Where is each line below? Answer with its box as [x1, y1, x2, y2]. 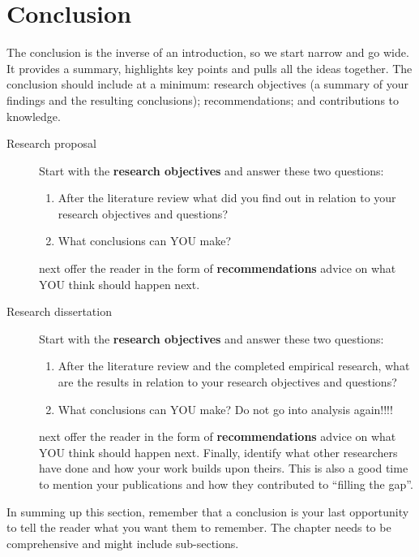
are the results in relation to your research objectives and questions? [58, 373, 397, 391]
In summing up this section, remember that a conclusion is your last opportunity [6, 503, 409, 520]
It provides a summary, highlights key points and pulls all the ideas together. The [6, 59, 413, 76]
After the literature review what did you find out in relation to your [58, 189, 396, 206]
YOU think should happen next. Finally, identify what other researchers [39, 443, 398, 460]
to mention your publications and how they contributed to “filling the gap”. [39, 476, 413, 492]
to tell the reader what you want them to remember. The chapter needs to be [6, 519, 391, 536]
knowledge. [6, 107, 61, 124]
